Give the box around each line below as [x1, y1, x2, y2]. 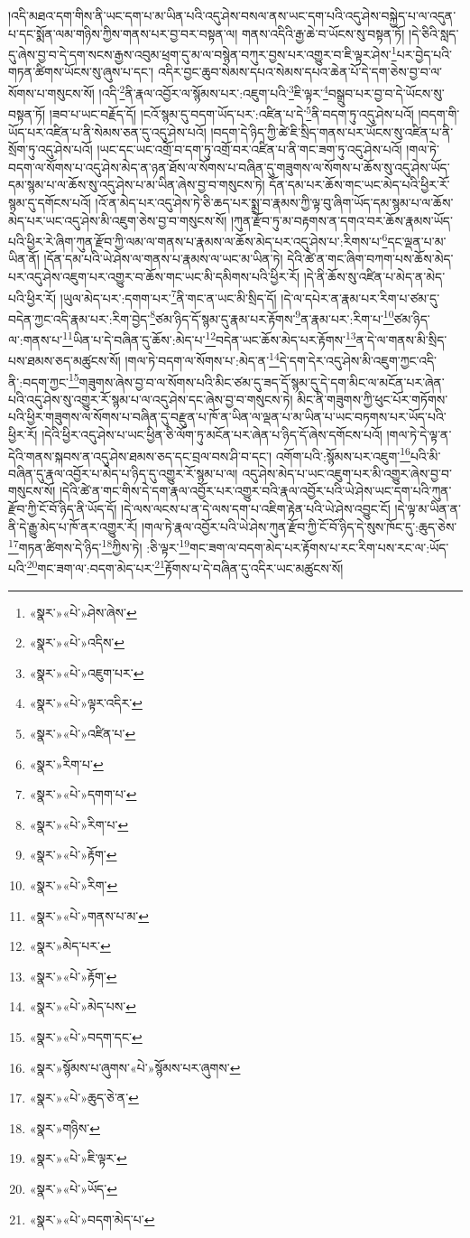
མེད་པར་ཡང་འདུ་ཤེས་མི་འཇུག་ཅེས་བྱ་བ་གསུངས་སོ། [8, 210, 227, 229]
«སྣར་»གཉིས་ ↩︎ [29, 1118, 100, 1137]
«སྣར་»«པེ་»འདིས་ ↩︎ [29, 633, 125, 652]
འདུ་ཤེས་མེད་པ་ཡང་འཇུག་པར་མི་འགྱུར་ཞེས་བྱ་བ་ [242, 463, 452, 482]
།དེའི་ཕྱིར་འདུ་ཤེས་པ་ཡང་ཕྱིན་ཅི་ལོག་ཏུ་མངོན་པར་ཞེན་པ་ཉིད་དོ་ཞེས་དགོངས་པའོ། [41, 424, 382, 443]
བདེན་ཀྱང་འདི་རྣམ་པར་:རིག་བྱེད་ [8, 309, 151, 328]
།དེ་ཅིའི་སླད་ [409, 23, 459, 42]
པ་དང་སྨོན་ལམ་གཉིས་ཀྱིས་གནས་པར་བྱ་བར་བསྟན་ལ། [8, 23, 238, 42]
